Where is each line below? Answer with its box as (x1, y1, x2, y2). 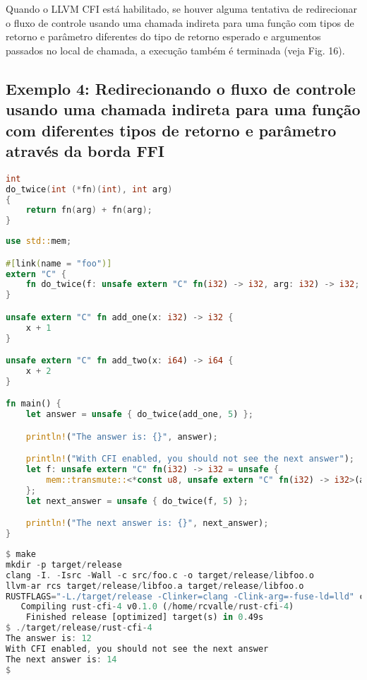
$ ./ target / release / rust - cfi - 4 (6, 623, 152, 633)
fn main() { (6, 399, 61, 409)
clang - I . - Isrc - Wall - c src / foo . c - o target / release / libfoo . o (6, 570, 314, 580)
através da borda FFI (6, 139, 164, 161)
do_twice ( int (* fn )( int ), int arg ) (6, 184, 173, 194)
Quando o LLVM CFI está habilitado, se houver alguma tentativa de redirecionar (6, 1, 357, 16)
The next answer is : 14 (6, 654, 117, 664)
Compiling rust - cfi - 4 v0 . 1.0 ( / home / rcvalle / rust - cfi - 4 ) (20, 602, 294, 612)
